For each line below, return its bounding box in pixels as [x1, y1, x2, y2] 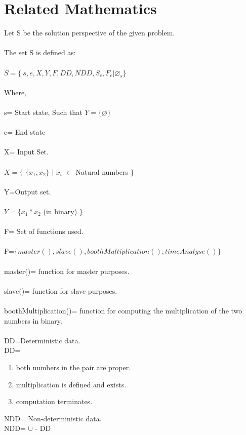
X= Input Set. [4, 146, 49, 157]
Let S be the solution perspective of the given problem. [4, 27, 175, 38]
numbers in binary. [4, 315, 62, 326]
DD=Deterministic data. [4, 335, 80, 345]
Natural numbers [75, 166, 129, 177]
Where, [4, 87, 26, 97]
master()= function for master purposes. [4, 265, 130, 276]
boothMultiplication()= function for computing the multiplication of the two [4, 305, 242, 315]
